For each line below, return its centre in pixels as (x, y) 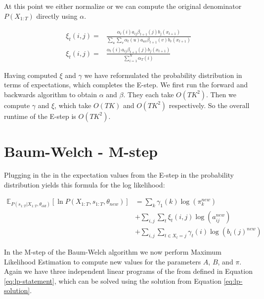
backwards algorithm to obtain (51, 94)
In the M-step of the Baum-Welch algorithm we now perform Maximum (113, 251)
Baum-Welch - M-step (81, 151)
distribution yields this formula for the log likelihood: (85, 184)
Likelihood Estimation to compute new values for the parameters (103, 261)
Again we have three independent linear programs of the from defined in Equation (128, 271)
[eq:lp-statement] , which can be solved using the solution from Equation (113, 280)
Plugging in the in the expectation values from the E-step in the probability (119, 175)
